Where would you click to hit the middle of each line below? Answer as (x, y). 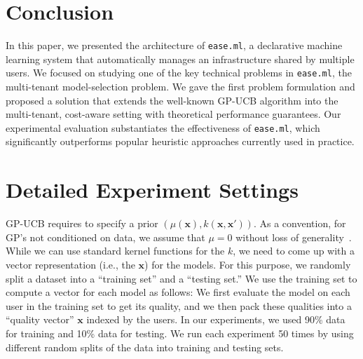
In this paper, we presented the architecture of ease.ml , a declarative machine (174, 45)
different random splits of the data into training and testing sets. (145, 347)
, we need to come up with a (294, 251)
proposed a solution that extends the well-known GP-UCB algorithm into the (172, 100)
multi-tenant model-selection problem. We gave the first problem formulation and (180, 87)
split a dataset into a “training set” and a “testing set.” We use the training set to (181, 278)
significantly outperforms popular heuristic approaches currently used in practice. (180, 141)
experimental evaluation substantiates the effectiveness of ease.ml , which (163, 127)
